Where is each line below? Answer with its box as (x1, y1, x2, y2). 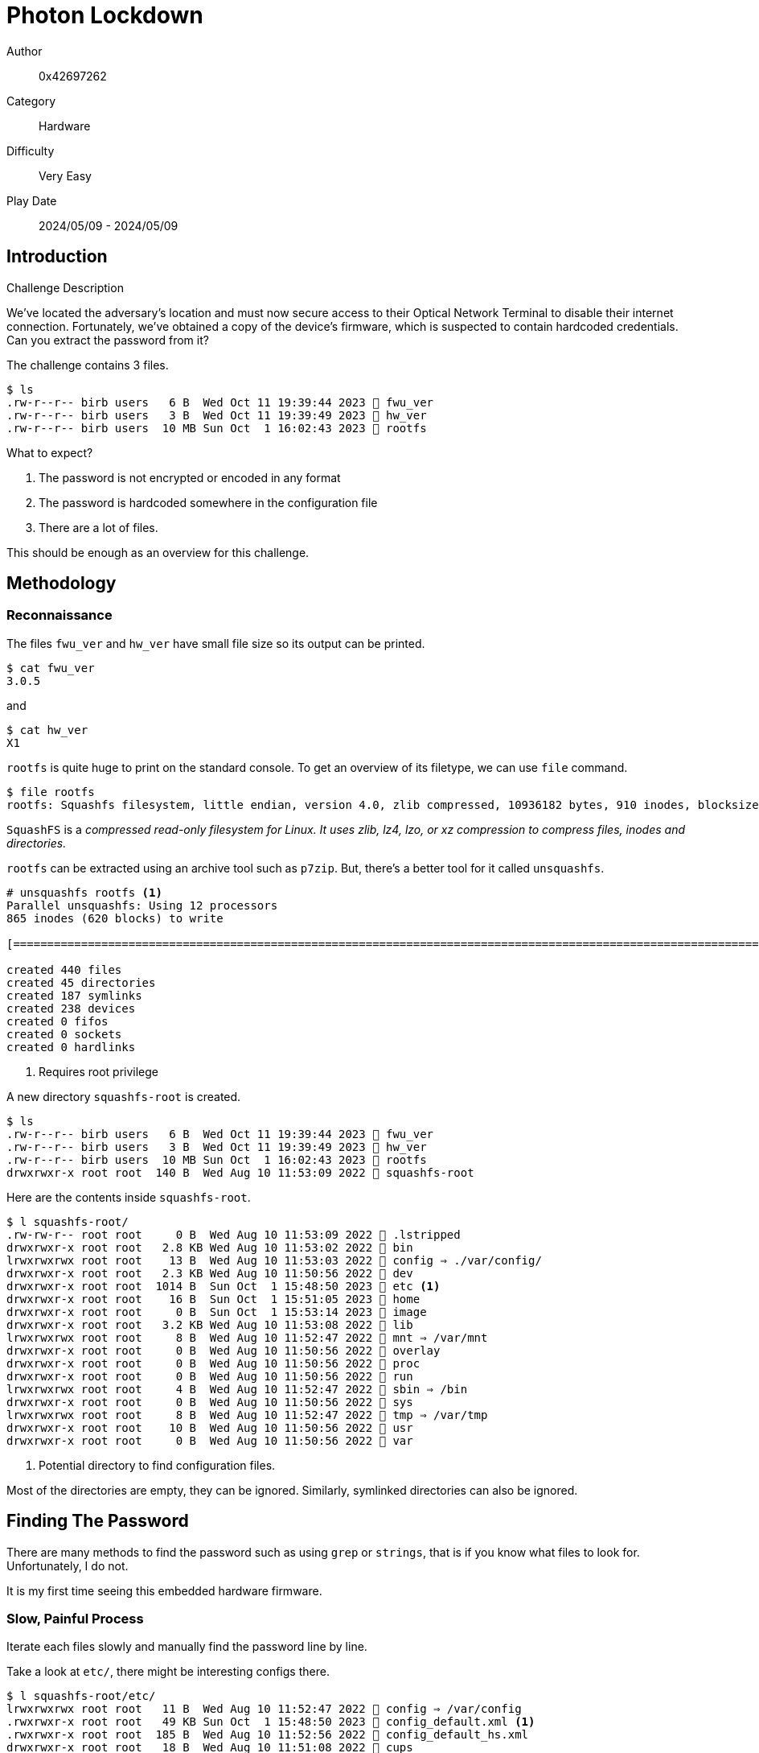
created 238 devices (6, 1001, 136, 1015)
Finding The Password (6, 1511, 189, 1532)
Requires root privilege (39, 1064, 159, 1079)
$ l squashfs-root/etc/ (6, 1689, 156, 1703)
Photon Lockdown (6, 2, 203, 29)
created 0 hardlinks (6, 1040, 136, 1054)
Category (6, 93, 56, 108)
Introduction (6, 246, 108, 267)
